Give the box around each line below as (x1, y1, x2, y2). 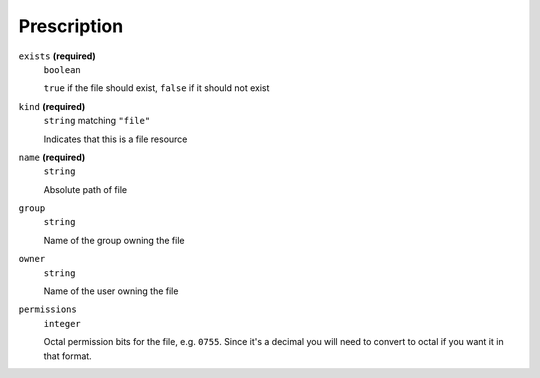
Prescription (18, 15, 124, 37)
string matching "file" (43, 115, 151, 127)
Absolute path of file (43, 183, 128, 195)
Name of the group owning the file (43, 234, 185, 246)
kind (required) (18, 100, 86, 112)
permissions (18, 304, 77, 315)
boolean (43, 64, 82, 75)
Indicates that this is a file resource (43, 133, 188, 145)
